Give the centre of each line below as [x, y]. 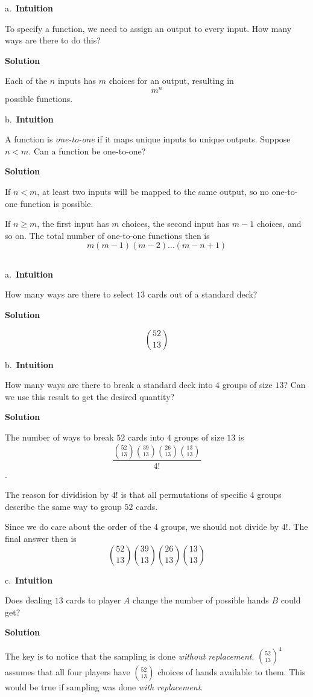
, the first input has [73, 224]
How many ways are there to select [69, 294]
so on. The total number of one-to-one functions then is [107, 235]
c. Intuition [29, 580]
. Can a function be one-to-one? [87, 151]
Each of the [26, 81]
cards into [146, 437]
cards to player [93, 600]
